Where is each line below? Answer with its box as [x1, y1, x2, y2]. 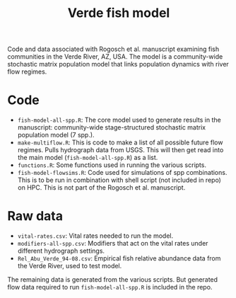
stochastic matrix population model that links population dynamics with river [7, 60, 230, 69]
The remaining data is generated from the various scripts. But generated [7, 275, 218, 284]
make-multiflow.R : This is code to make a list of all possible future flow [17, 138, 223, 147]
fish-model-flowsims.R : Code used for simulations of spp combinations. [17, 168, 228, 177]
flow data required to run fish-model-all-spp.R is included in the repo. [7, 283, 213, 292]
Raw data [7, 208, 64, 224]
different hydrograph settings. [17, 246, 105, 256]
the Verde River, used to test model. [17, 262, 122, 270]
